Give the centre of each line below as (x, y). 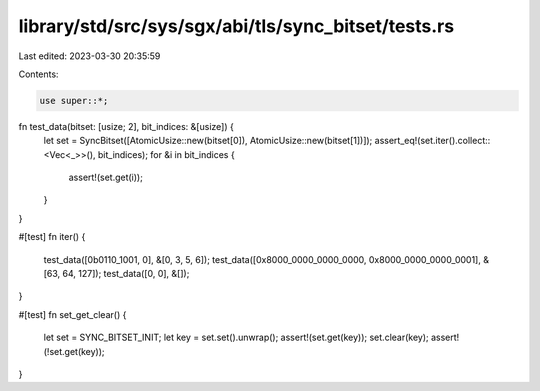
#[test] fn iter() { (52, 237)
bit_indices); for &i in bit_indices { (166, 154)
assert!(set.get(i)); (106, 177)
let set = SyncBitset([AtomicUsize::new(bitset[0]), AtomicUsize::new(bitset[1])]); (208, 141)
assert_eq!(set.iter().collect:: (432, 141)
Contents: (38, 74)
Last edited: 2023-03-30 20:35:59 (89, 56)
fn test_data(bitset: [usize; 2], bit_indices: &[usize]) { (126, 126)
